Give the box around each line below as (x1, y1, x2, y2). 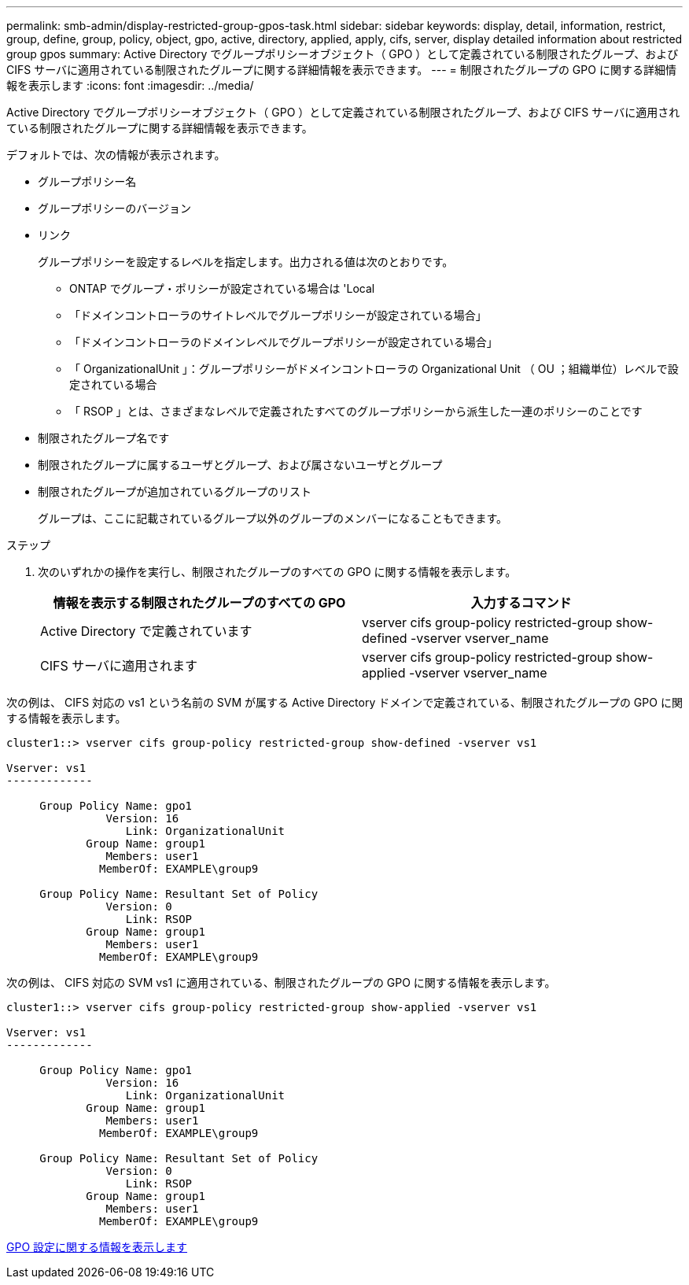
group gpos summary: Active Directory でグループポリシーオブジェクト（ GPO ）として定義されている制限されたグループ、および (6, 47, 679, 61)
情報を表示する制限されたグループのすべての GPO (53, 595, 346, 611)
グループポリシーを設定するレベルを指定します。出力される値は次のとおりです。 (38, 255, 454, 268)
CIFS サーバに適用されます (40, 658, 198, 674)
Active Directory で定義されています (40, 623, 252, 639)
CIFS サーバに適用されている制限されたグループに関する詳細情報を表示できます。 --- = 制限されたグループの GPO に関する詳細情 (6, 63, 676, 76)
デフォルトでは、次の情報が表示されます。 (6, 148, 226, 161)
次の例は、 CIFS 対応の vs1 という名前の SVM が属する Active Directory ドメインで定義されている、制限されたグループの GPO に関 (6, 696, 683, 709)
